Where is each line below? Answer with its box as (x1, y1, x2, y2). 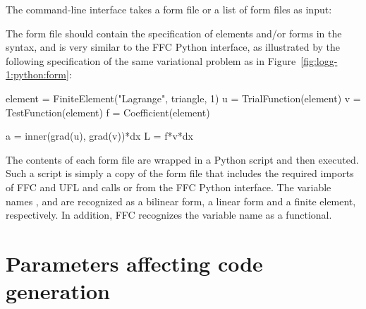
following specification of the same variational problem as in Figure (6, 53, 296, 68)
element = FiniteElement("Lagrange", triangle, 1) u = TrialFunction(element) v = (6, 90, 361, 105)
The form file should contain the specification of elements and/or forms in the (6, 25, 342, 40)
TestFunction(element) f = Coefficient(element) (6, 104, 210, 119)
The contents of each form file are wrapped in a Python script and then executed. (6, 152, 359, 166)
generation (6, 277, 110, 305)
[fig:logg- (300, 53, 338, 68)
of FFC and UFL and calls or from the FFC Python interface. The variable (6, 179, 331, 194)
